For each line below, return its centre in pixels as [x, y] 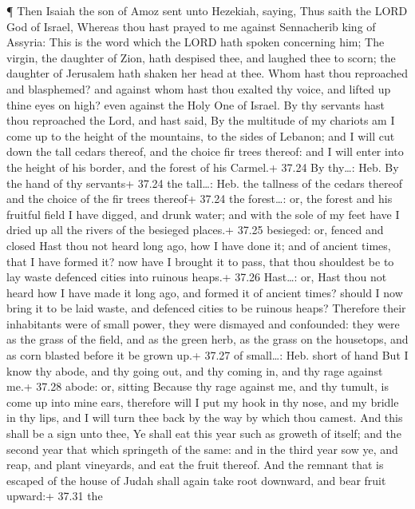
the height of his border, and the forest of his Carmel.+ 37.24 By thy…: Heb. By [203, 167]
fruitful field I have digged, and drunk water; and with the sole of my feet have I [203, 214]
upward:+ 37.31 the [55, 496]
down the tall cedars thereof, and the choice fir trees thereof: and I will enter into [205, 151]
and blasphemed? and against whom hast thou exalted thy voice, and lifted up [199, 88]
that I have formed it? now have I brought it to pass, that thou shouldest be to [200, 261]
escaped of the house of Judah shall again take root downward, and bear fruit [196, 480]
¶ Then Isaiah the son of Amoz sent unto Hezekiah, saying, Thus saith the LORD [207, 10]
